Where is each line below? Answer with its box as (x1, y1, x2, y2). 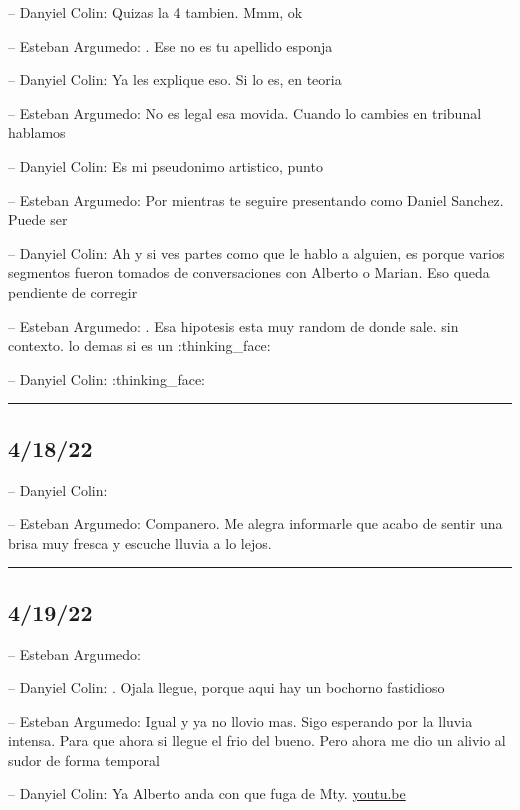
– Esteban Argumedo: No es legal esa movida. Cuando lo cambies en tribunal (8, 102, 482, 123)
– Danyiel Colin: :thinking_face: (8, 368, 206, 389)
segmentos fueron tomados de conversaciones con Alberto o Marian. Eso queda (8, 262, 490, 283)
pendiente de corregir (8, 281, 138, 302)
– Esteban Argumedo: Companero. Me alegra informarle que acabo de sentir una (8, 513, 503, 534)
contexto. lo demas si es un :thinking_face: (8, 335, 271, 356)
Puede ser (8, 209, 68, 230)
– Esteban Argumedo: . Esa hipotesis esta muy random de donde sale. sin (8, 315, 459, 336)
